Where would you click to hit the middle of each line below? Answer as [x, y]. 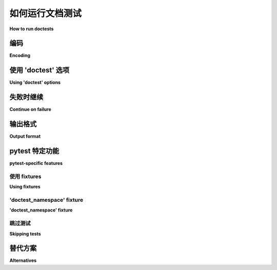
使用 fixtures [25, 176]
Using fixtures [25, 187]
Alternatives [23, 261]
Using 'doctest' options [35, 83]
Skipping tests [25, 234]
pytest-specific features [36, 163]
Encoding [20, 55]
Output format [25, 137]
